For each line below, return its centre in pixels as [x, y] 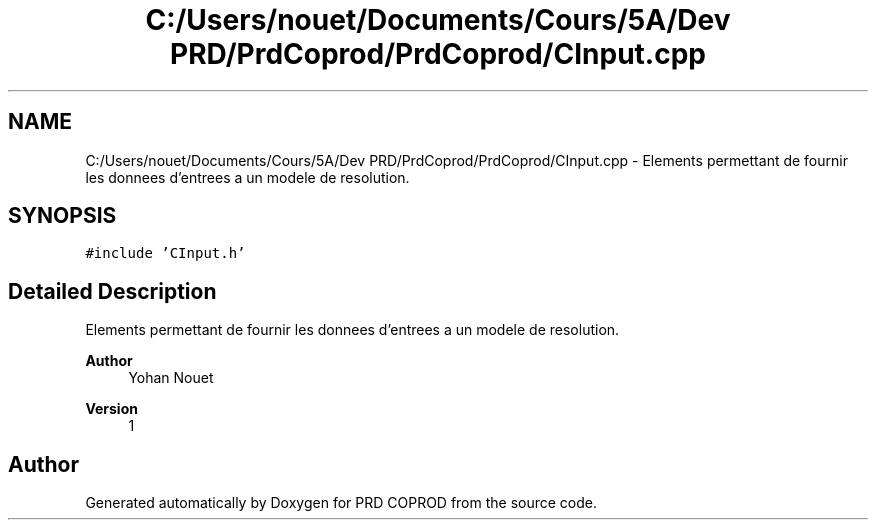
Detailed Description [112, 291]
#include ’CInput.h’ [165, 253]
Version [111, 409]
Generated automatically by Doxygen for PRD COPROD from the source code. [341, 503]
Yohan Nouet [171, 378]
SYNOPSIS [62, 216]
